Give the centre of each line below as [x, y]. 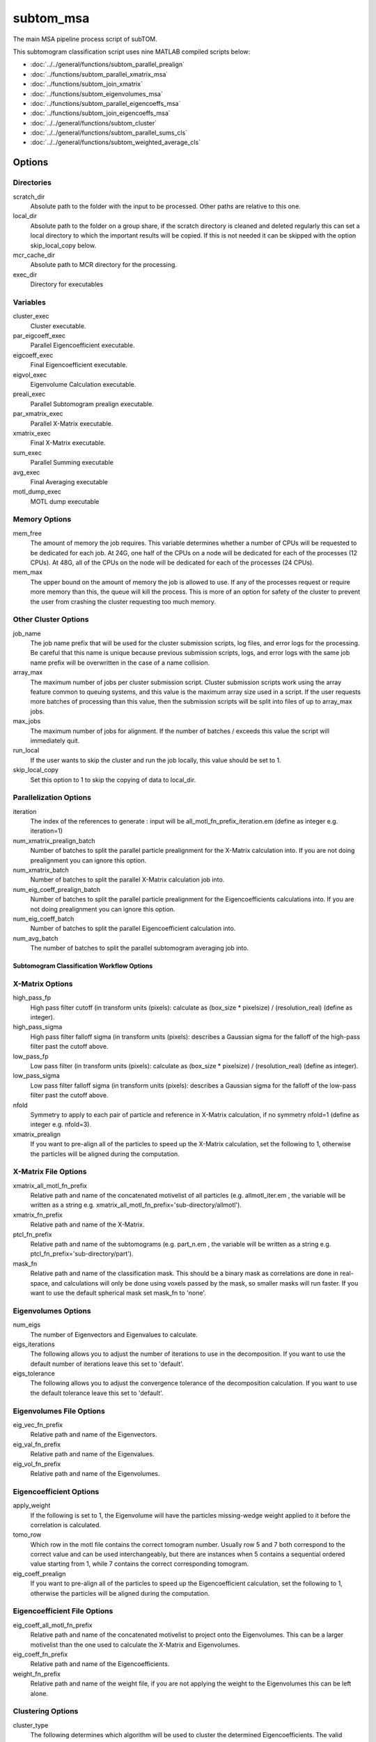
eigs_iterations [34, 1344]
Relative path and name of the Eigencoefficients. [100, 1664]
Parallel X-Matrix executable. [72, 423]
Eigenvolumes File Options [59, 1411]
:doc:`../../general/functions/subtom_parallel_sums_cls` [109, 133]
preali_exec [29, 394]
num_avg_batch [36, 938]
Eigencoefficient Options [56, 1491]
